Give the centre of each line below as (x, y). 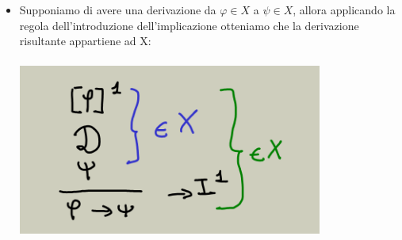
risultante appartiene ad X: (85, 41)
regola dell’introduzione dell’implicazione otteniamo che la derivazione (189, 25)
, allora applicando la (344, 10)
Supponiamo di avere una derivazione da (118, 10)
